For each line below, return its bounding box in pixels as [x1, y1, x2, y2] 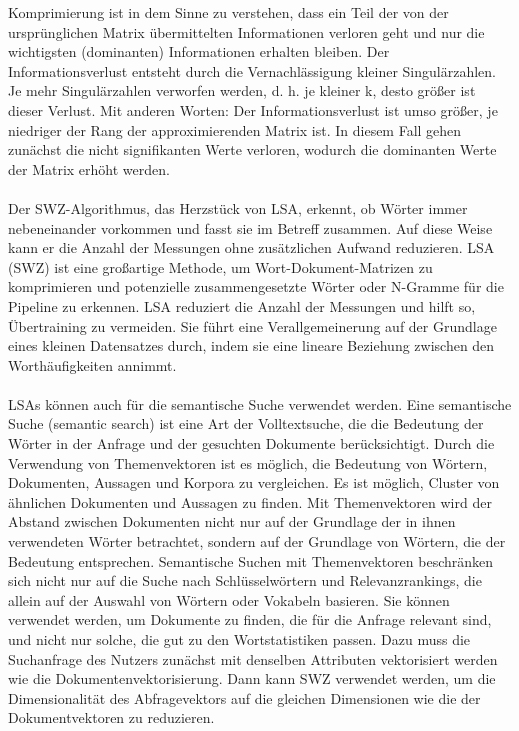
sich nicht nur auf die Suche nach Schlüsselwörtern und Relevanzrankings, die [8, 570, 482, 591]
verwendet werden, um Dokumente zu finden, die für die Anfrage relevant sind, [8, 609, 492, 630]
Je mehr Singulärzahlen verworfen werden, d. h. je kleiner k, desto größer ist [8, 80, 476, 101]
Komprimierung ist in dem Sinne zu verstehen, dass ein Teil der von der [8, 2, 449, 22]
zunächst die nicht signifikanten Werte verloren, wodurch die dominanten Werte [8, 139, 497, 160]
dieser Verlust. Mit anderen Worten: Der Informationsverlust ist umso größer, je [8, 99, 498, 120]
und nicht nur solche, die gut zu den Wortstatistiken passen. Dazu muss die [8, 629, 471, 649]
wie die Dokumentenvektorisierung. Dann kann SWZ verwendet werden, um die [8, 668, 496, 689]
